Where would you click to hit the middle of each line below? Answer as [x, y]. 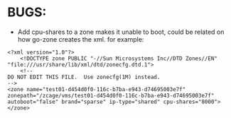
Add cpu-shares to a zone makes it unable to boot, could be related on [121, 32]
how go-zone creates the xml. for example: [81, 39]
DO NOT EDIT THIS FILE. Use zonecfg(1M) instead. [84, 77]
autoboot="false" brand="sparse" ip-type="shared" [84, 102]
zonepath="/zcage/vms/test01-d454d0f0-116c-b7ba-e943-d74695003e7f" [111, 95]
